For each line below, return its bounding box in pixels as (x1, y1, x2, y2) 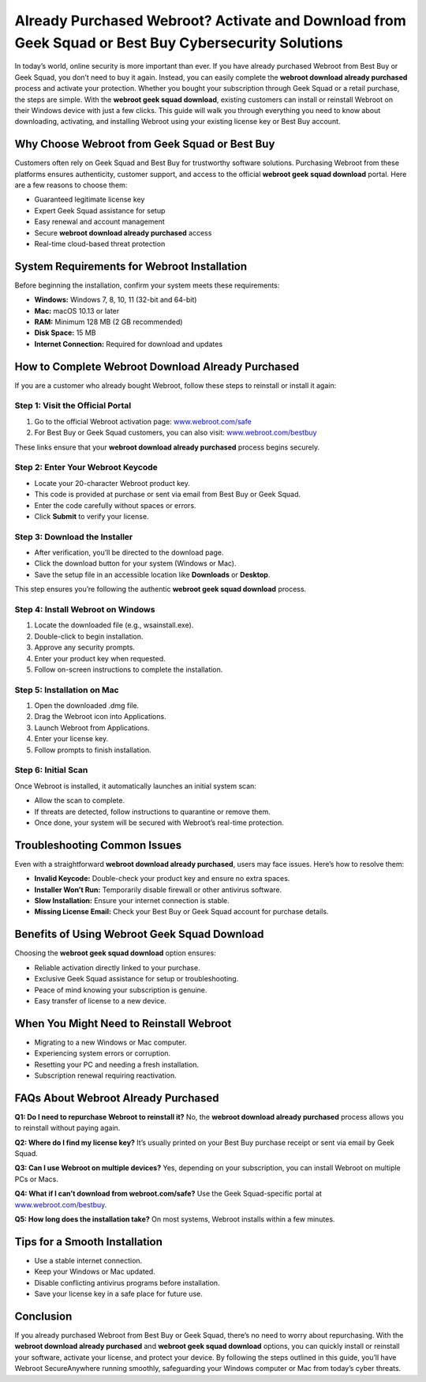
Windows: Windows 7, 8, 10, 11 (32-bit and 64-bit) (34, 295, 197, 304)
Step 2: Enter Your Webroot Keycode (14, 462, 158, 473)
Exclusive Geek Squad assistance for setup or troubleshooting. (34, 974, 239, 984)
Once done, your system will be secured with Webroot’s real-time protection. (34, 818, 284, 827)
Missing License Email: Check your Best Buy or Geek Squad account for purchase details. (34, 907, 329, 917)
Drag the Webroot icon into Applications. (34, 712, 166, 721)
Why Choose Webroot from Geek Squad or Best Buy (14, 137, 275, 151)
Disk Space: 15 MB (34, 328, 96, 337)
